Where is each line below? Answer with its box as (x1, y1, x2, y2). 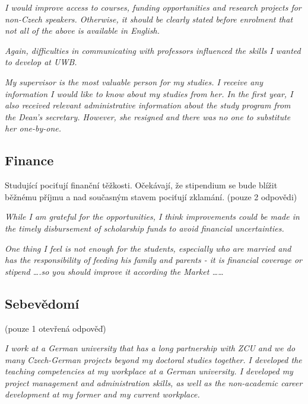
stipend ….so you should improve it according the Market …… (5, 265, 224, 277)
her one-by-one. (5, 122, 62, 134)
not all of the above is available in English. (5, 24, 160, 37)
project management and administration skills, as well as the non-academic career (5, 376, 303, 389)
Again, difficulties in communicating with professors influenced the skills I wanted (5, 44, 301, 56)
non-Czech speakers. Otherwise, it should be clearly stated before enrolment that (5, 12, 293, 25)
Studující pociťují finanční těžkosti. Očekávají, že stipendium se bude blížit (5, 179, 278, 191)
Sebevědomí (5, 294, 80, 312)
